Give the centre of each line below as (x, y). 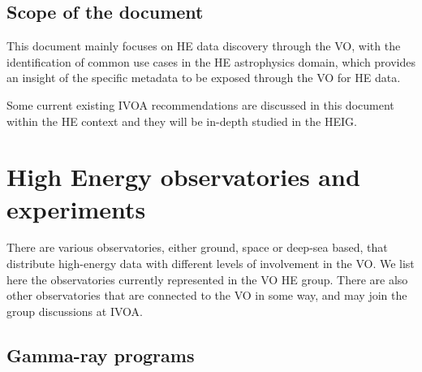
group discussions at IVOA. (75, 311)
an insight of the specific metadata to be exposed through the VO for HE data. (204, 78)
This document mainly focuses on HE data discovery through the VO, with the (204, 46)
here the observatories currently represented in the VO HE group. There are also (207, 279)
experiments (76, 208)
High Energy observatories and (183, 177)
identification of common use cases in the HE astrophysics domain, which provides (211, 61)
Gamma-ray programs (101, 355)
